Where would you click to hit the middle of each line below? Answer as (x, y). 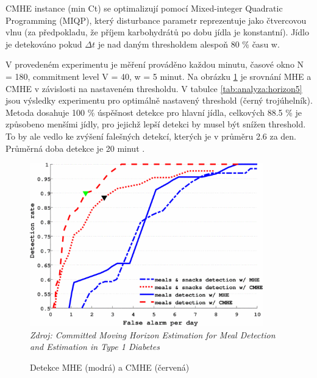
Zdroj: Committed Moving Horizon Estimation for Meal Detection (153, 334)
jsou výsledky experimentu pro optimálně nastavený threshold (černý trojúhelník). (159, 100)
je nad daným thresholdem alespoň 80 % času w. (189, 44)
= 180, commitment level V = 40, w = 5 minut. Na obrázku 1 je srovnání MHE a (158, 76)
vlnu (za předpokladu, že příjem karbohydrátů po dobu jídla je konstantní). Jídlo (157, 32)
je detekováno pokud (44, 44)
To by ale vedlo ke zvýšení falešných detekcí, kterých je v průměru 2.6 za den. (151, 136)
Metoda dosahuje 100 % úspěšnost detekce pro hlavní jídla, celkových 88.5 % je (154, 112)
